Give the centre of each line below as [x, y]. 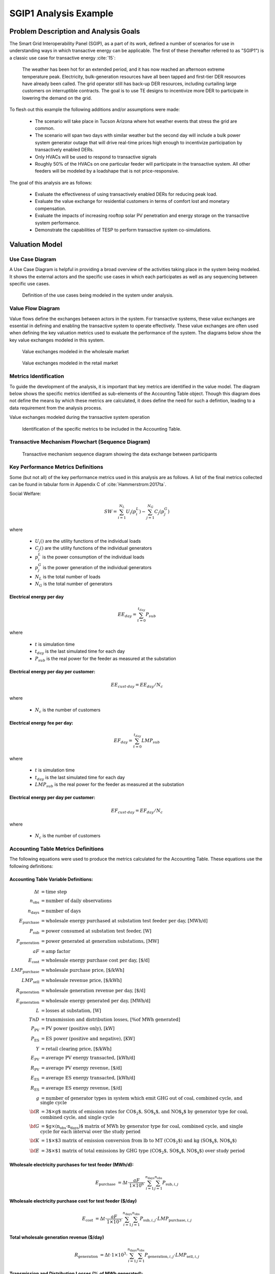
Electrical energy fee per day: [41, 723]
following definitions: [31, 866]
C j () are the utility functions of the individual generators [93, 549]
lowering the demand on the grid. [57, 98]
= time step [54, 892]
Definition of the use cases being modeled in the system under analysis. [98, 295]
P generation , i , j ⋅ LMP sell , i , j [172, 1256]
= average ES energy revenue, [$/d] [81, 1088]
